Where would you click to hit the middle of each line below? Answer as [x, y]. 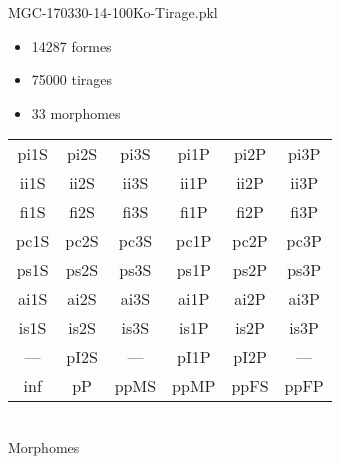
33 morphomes [76, 112]
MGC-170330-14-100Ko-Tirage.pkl [113, 12]
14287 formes [71, 45]
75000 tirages [72, 79]
